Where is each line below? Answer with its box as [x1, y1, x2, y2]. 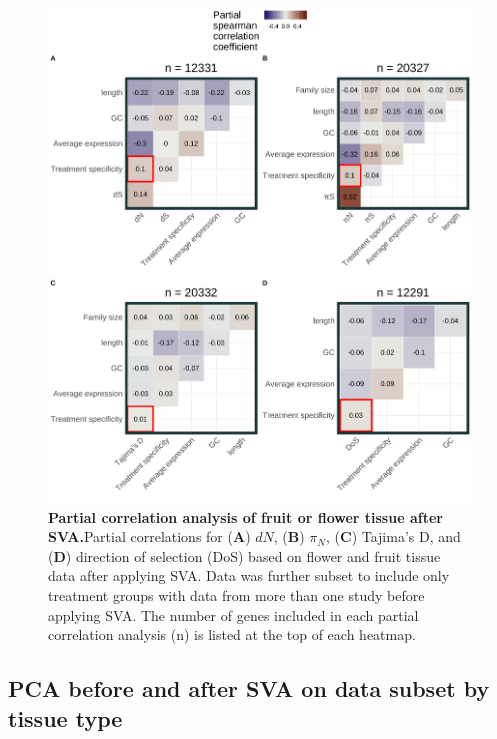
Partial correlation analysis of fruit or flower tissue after [48, 506, 443, 527]
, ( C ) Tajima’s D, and [325, 526, 461, 547]
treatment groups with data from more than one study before [48, 585, 425, 606]
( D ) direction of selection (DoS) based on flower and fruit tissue [48, 545, 441, 566]
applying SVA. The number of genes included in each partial [48, 604, 419, 625]
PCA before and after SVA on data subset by [8, 673, 490, 704]
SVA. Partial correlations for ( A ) [48, 526, 251, 547]
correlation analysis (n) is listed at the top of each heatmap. [48, 624, 416, 645]
